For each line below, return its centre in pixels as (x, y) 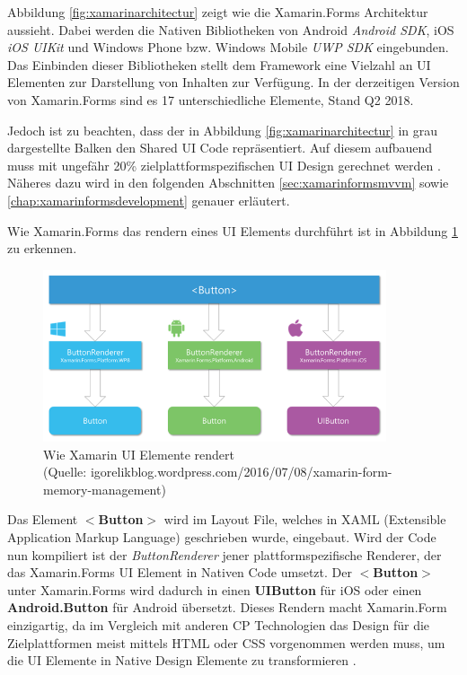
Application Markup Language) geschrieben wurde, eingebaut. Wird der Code (222, 537)
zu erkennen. (42, 248)
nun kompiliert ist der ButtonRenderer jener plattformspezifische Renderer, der (225, 554)
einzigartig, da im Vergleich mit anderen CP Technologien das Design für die (219, 624)
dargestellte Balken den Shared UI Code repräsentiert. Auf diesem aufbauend (220, 148)
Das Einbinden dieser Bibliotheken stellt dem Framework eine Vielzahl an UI (219, 64)
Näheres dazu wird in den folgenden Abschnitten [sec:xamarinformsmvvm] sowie (228, 183)
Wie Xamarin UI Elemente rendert (139, 454)
